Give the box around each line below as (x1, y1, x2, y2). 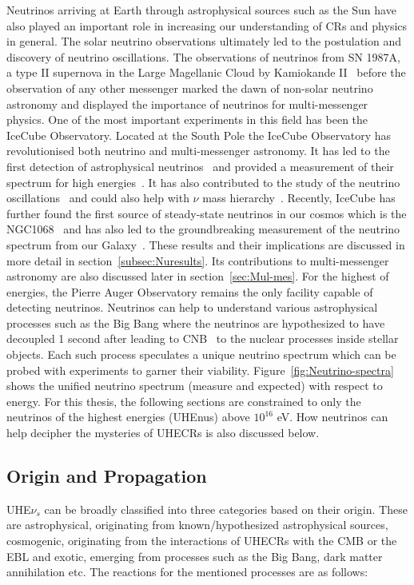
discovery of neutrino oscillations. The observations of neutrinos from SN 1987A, (6, 48, 401, 65)
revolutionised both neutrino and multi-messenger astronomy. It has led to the (6, 142, 390, 159)
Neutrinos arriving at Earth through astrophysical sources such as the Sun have (6, 2, 396, 18)
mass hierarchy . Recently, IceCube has (202, 189, 396, 206)
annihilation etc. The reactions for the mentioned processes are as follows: (6, 563, 368, 580)
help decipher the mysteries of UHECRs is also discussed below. (6, 424, 320, 441)
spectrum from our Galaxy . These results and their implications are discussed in (6, 236, 405, 253)
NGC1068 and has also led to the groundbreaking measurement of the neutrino (6, 221, 400, 237)
